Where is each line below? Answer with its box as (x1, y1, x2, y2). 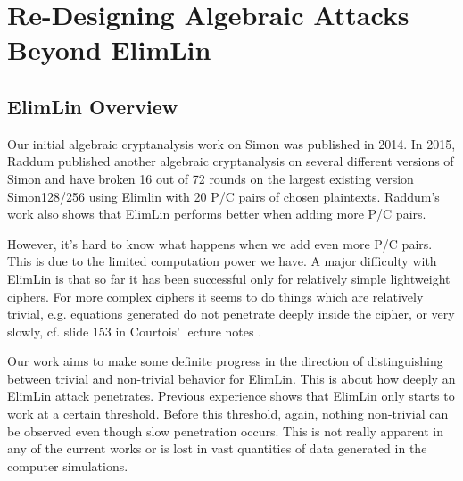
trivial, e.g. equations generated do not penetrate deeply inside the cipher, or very (7, 304, 455, 323)
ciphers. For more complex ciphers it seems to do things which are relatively (7, 286, 424, 305)
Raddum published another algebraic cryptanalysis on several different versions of (7, 152, 454, 170)
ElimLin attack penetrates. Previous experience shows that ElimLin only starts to (7, 386, 455, 405)
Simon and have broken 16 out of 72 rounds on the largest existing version (7, 169, 414, 187)
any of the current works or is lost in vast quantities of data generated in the (7, 439, 427, 458)
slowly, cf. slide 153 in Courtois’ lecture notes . (7, 321, 262, 340)
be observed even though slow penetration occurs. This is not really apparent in (7, 421, 444, 440)
